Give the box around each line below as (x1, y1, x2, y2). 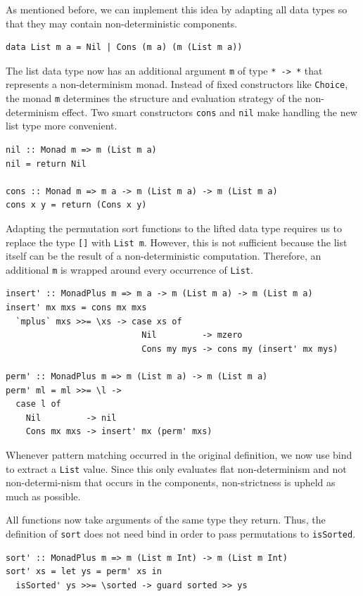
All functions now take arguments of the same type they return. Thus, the (6, 512, 326, 527)
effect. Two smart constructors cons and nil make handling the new (62, 104, 357, 119)
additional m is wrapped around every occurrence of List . (6, 262, 253, 277)
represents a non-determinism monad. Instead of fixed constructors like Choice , (6, 77, 348, 91)
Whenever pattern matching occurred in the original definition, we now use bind (6, 448, 352, 462)
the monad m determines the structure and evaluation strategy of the (6, 91, 302, 106)
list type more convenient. (6, 118, 117, 133)
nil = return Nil (6, 158, 87, 169)
